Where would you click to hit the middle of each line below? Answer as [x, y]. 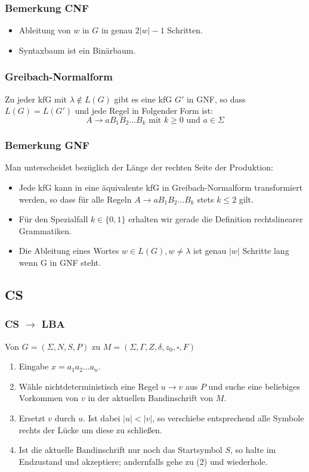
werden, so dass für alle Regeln [75, 199]
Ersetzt [32, 418]
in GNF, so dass [216, 99]
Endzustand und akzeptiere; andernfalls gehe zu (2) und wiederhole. [143, 461]
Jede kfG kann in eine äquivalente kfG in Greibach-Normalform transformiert [161, 187]
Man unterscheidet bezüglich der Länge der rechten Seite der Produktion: [139, 167]
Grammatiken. [45, 230]
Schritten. [185, 30]
